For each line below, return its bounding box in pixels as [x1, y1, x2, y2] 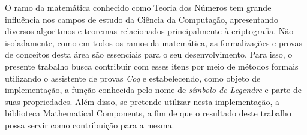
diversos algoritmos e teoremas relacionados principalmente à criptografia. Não [5, 25, 294, 37]
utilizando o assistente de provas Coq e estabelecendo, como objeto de [5, 71, 261, 84]
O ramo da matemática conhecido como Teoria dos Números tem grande [5, 1, 272, 13]
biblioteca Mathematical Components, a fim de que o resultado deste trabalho [5, 107, 291, 119]
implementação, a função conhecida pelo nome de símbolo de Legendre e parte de [5, 83, 302, 96]
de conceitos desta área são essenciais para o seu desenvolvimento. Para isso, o [5, 48, 293, 61]
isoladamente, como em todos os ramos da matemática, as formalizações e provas [5, 36, 302, 49]
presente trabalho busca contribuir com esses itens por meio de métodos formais [5, 59, 299, 72]
